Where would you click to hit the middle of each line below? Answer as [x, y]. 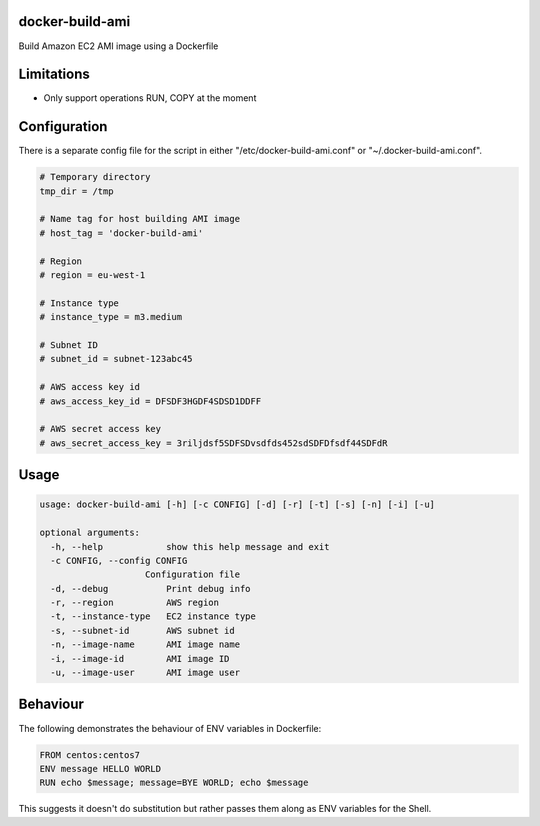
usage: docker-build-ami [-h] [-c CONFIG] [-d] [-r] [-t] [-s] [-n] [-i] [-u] [237, 504]
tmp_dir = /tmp [76, 191]
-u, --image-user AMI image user [145, 673]
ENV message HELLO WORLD [100, 768]
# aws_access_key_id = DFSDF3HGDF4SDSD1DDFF [150, 401]
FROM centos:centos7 [89, 754]
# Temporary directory [95, 177]
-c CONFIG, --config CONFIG [119, 560]
